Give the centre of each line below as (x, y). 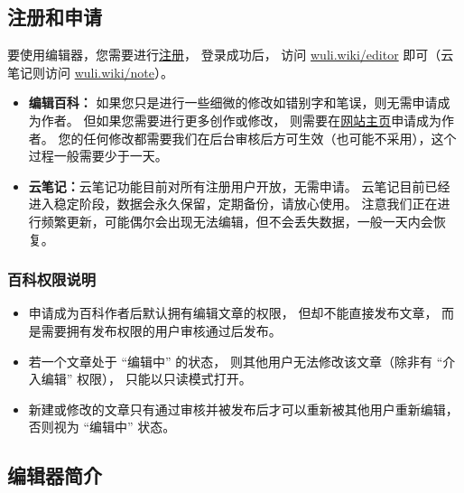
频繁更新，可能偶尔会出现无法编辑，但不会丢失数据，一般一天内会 (237, 221)
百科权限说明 (52, 279)
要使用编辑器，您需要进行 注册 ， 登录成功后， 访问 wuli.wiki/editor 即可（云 (231, 55)
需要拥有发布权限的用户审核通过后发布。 (161, 330)
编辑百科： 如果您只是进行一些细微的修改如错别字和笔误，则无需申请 (233, 102)
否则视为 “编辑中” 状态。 (102, 427)
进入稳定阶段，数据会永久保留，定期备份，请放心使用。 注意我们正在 (233, 204)
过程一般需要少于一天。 (98, 156)
